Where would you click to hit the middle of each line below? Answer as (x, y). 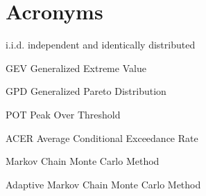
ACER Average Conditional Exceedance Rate (102, 137)
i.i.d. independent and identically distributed (101, 45)
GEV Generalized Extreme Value (76, 68)
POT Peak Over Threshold (63, 114)
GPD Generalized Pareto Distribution (86, 91)
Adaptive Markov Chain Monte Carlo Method (103, 184)
